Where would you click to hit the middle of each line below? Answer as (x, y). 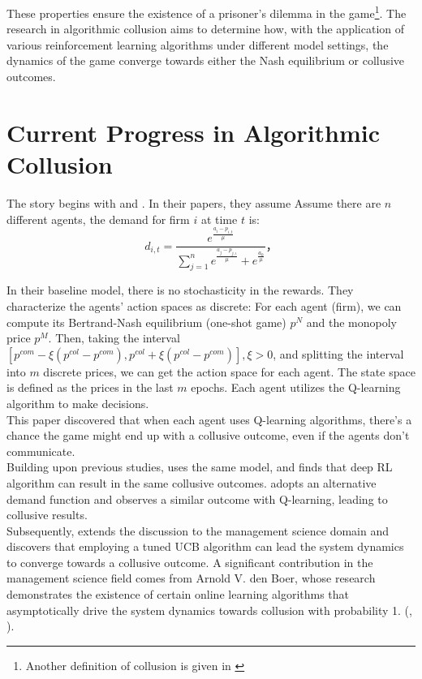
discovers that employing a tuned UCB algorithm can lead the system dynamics (205, 546)
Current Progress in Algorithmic (194, 132)
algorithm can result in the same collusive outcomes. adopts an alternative (192, 482)
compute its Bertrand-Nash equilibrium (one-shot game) (146, 322)
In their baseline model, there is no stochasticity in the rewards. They (180, 290)
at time (219, 219)
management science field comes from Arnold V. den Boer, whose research (191, 578)
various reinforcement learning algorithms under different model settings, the (198, 44)
